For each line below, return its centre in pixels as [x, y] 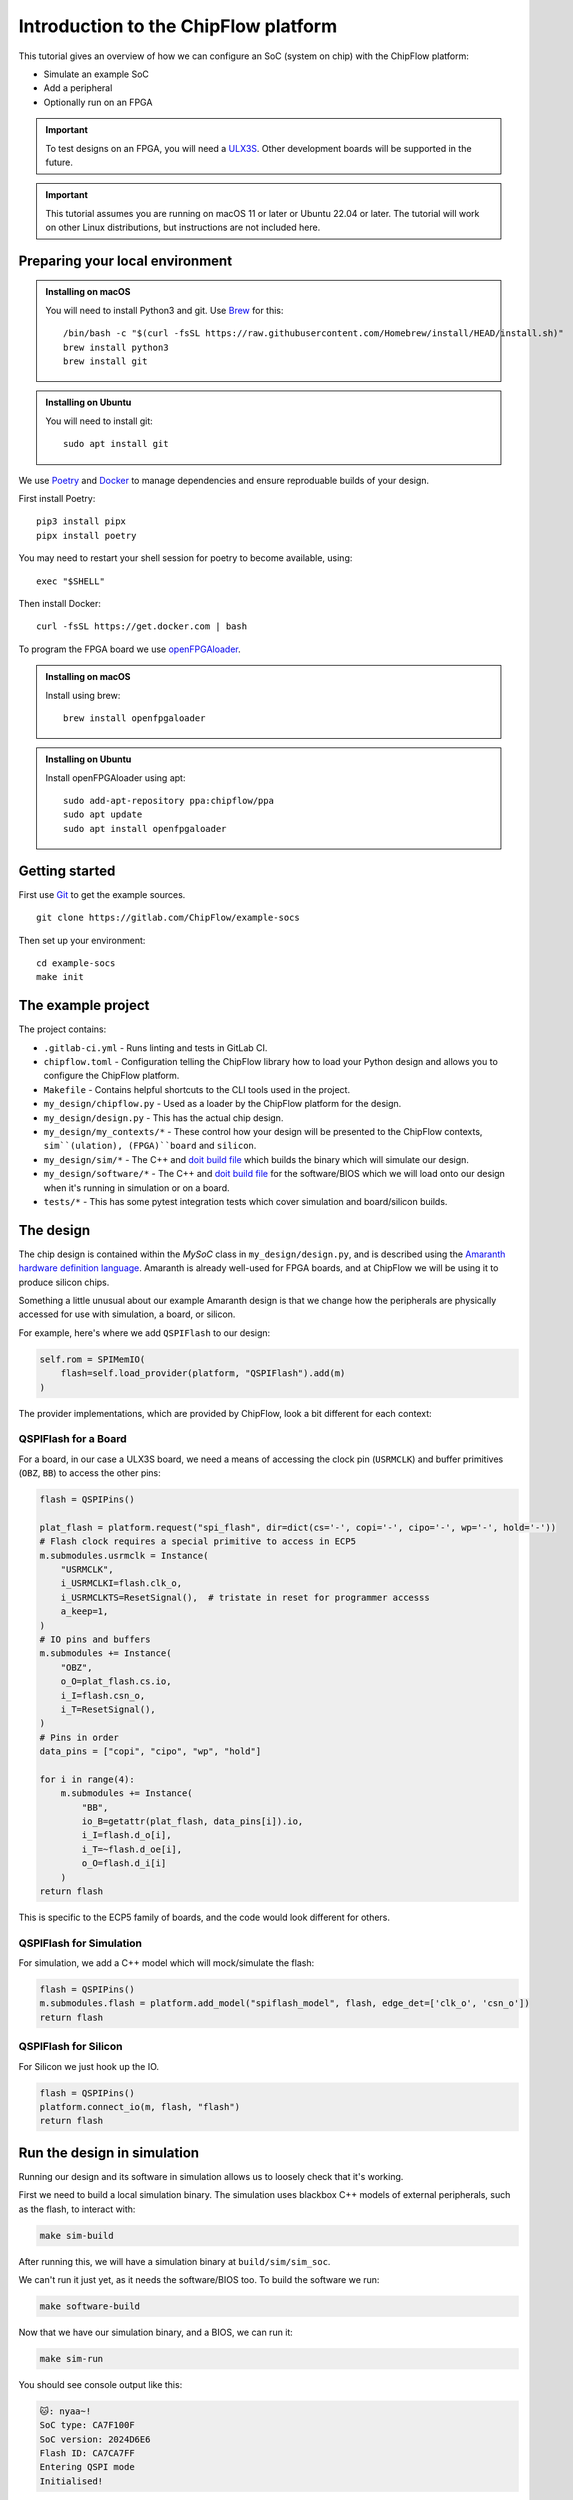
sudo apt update [103, 814]
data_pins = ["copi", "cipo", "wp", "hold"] [150, 1751]
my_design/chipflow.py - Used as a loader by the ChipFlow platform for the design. [222, 1104]
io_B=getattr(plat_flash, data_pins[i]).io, [192, 1821]
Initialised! [71, 2481]
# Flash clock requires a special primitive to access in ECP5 [198, 1541]
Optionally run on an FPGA [98, 102]
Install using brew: [83, 695]
